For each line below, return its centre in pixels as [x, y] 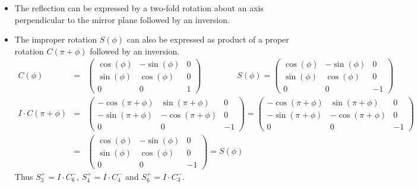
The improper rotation [56, 39]
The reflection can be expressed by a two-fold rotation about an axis [139, 8]
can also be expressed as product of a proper [208, 39]
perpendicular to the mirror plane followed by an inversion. [122, 19]
